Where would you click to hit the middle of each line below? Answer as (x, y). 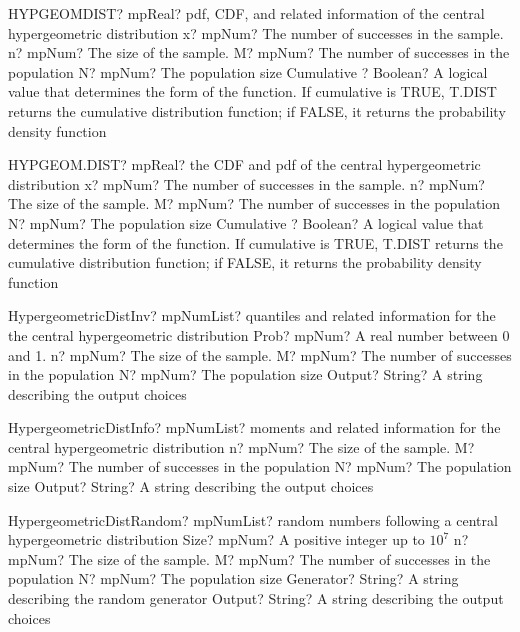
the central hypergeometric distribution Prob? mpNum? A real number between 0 (259, 334)
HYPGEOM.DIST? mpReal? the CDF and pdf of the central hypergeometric (244, 164)
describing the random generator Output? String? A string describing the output (256, 598)
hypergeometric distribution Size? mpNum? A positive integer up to (216, 539)
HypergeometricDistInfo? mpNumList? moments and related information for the (254, 427)
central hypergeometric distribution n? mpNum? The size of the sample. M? (241, 446)
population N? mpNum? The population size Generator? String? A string (233, 578)
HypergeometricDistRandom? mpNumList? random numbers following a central (253, 519)
